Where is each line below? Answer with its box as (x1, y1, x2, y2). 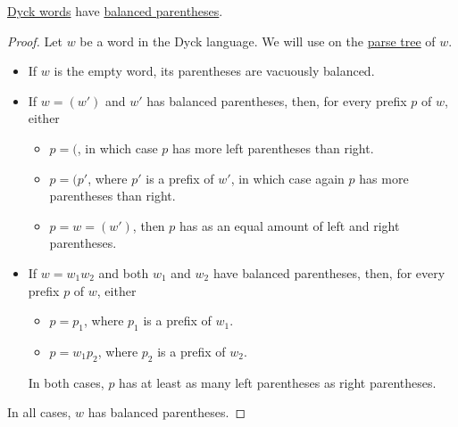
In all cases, (7, 403, 71, 422)
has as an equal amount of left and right (179, 216, 400, 234)
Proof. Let (7, 31, 62, 50)
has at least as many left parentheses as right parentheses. (119, 373, 437, 391)
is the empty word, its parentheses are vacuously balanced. (54, 62, 375, 80)
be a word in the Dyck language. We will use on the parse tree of (79, 31, 436, 50)
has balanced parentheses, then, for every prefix (146, 91, 407, 110)
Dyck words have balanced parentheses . (7, 2, 223, 20)
